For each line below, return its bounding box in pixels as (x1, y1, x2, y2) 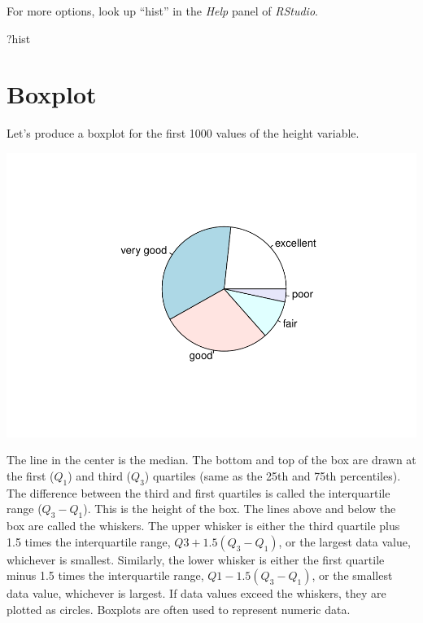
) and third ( (68, 467, 132, 485)
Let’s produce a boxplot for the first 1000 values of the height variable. (7, 125, 360, 142)
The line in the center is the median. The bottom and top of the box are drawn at (7, 451, 416, 468)
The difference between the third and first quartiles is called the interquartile (7, 484, 390, 501)
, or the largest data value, (278, 533, 411, 550)
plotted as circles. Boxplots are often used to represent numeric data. (7, 600, 351, 617)
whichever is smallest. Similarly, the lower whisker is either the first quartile (7, 551, 385, 568)
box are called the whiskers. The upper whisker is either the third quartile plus (7, 517, 400, 534)
